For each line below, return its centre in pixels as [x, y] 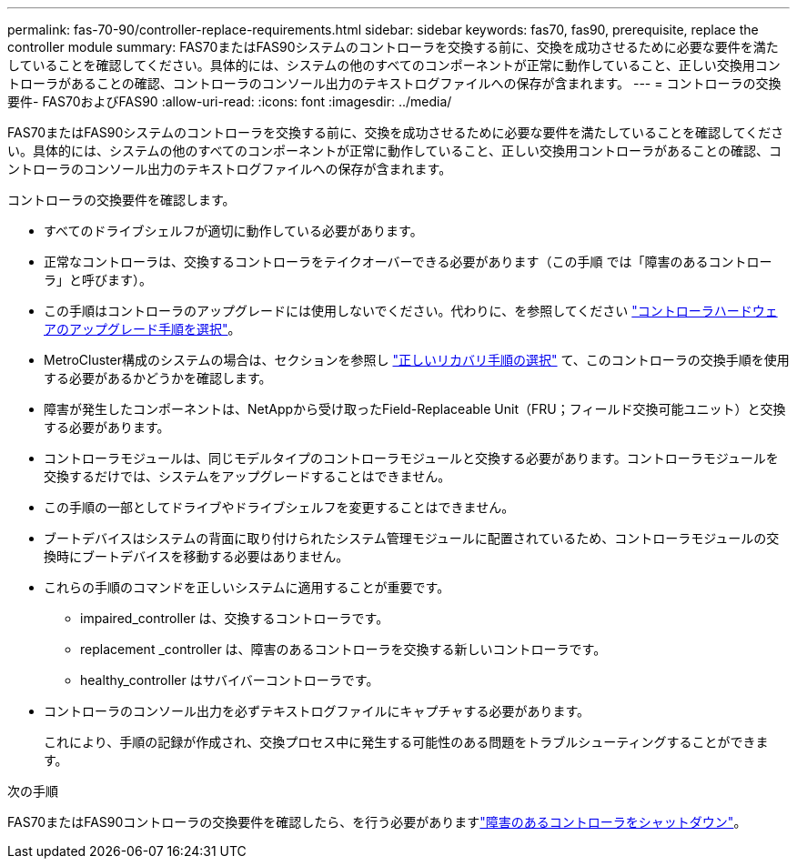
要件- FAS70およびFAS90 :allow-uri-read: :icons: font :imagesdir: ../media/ [230, 101]
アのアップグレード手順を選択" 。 [142, 329]
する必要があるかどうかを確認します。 [158, 378]
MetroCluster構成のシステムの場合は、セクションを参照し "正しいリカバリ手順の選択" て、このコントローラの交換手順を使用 [417, 360]
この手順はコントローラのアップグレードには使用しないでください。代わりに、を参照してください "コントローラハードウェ [411, 311]
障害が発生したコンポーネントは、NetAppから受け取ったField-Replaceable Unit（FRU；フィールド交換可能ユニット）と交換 [415, 409]
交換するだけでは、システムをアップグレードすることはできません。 [247, 476]
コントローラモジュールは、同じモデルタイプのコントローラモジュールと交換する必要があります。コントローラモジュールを [411, 458]
